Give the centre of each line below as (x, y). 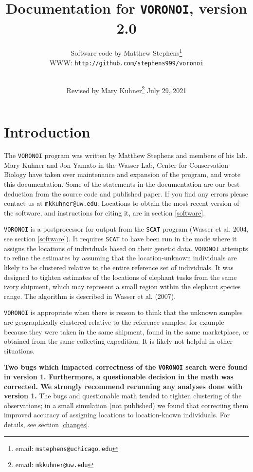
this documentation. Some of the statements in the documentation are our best (122, 184)
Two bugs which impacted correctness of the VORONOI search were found (126, 367)
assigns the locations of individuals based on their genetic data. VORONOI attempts (126, 248)
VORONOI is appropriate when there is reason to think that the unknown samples (123, 312)
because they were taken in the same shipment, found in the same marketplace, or (126, 331)
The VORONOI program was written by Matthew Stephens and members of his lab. (126, 155)
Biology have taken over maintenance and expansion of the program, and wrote (122, 174)
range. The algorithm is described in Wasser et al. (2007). (90, 296)
